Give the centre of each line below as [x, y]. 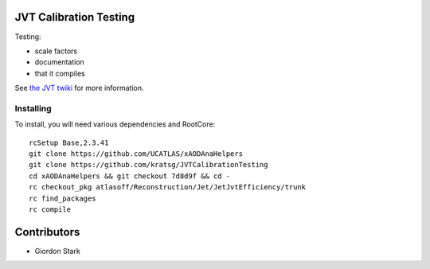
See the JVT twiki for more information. [79, 88]
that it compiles [60, 73]
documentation [60, 62]
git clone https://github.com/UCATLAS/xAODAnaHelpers [136, 154]
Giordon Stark [58, 251]
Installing [33, 108]
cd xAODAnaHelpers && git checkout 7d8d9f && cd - [130, 176]
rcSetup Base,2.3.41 [69, 142]
